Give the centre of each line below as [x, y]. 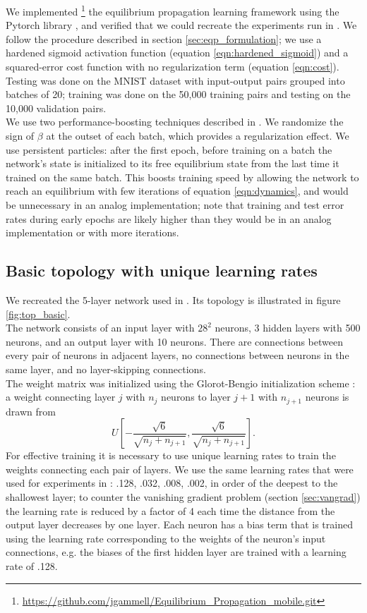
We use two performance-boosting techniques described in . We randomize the [175, 122]
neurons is [327, 397]
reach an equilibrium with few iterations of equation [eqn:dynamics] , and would [177, 191]
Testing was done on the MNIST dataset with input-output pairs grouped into [175, 80]
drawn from [31, 411]
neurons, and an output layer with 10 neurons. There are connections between [174, 341]
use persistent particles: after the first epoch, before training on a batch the [169, 149]
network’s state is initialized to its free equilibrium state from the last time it [173, 163]
